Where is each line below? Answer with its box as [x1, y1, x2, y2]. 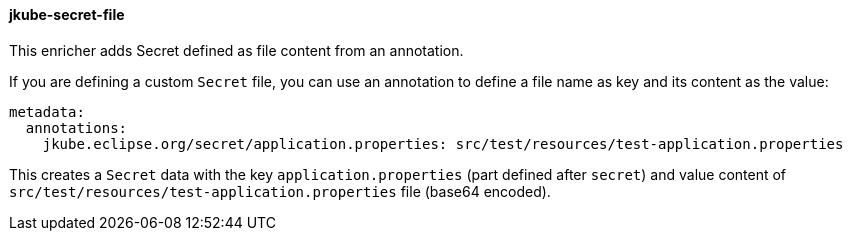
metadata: [9, 103, 85, 120]
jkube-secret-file [9, 6, 125, 23]
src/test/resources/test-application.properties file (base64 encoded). [9, 182, 551, 200]
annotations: [25, 119, 128, 136]
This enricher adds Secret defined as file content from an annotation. [9, 41, 464, 59]
